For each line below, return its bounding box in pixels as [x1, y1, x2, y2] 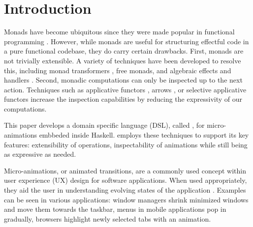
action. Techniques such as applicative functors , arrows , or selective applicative [4, 84, 247, 94]
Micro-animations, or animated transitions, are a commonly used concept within [4, 165, 247, 175]
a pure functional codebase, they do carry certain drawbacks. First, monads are [4, 46, 244, 56]
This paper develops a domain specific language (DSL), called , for [4, 120, 205, 130]
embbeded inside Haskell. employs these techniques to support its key [39, 130, 249, 140]
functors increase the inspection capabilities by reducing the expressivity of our [4, 94, 243, 104]
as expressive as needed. [4, 149, 76, 159]
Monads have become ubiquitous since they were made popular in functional [4, 27, 235, 37]
